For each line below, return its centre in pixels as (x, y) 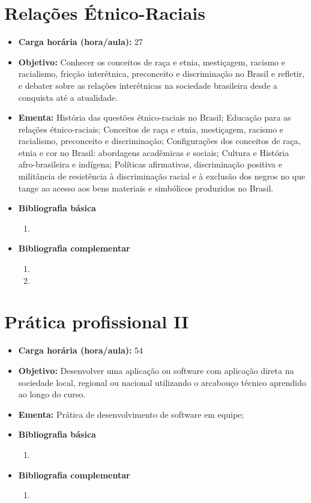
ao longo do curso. (52, 394)
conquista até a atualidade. (68, 97)
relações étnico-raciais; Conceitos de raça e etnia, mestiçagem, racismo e (151, 129)
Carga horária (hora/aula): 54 (81, 350)
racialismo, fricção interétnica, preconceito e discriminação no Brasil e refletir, (162, 74)
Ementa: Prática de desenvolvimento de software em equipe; (131, 414)
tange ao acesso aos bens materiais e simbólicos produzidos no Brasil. (146, 188)
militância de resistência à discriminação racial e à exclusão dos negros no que (162, 176)
